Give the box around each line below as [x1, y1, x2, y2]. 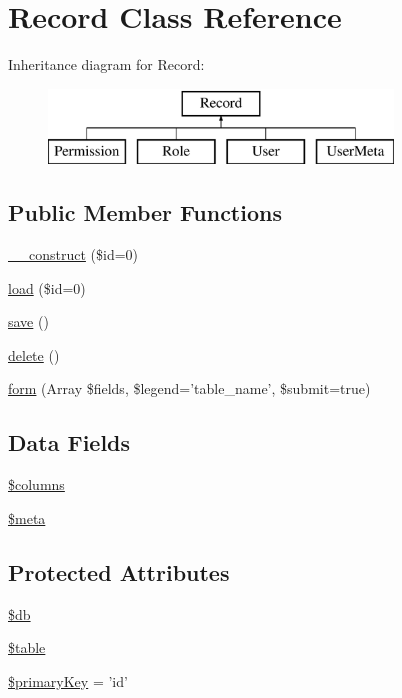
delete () [8, 344, 60, 365]
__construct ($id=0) [8, 244, 139, 265]
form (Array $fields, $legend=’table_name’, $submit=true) [8, 378, 371, 399]
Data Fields [8, 427, 131, 458]
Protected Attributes [8, 556, 230, 587]
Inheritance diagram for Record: [8, 54, 205, 75]
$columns [8, 474, 65, 495]
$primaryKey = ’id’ [8, 670, 128, 691]
